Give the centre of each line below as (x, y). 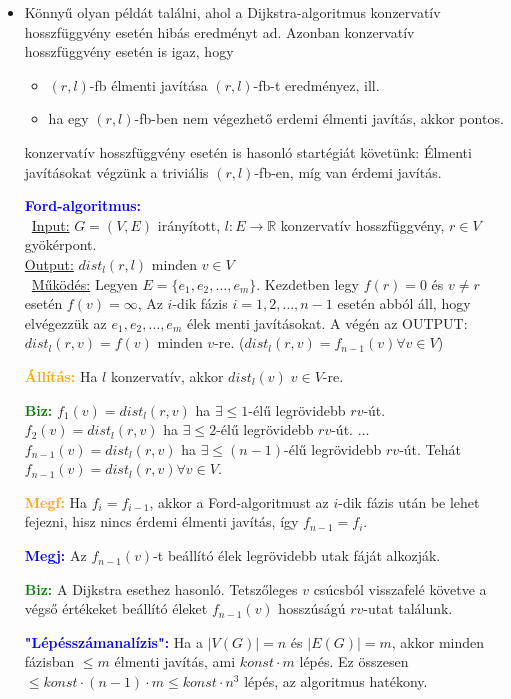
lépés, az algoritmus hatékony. (336, 681)
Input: (50, 224)
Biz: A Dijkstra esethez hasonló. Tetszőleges (161, 588)
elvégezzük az (65, 322)
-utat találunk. (408, 608)
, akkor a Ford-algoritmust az (239, 501)
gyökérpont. (60, 244)
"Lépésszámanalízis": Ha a (114, 641)
